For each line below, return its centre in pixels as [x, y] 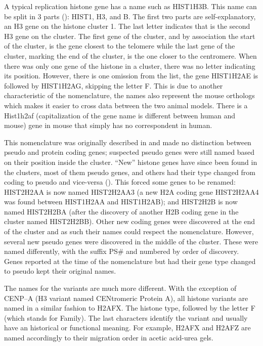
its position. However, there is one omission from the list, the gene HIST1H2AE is [131, 76]
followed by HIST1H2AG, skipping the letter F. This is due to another [114, 85]
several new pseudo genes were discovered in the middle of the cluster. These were [131, 241]
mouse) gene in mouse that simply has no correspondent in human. [108, 125]
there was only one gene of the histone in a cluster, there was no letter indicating [130, 66]
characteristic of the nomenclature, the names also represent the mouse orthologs [129, 95]
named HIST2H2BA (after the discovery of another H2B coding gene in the [121, 211]
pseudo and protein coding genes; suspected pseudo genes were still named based [129, 152]
